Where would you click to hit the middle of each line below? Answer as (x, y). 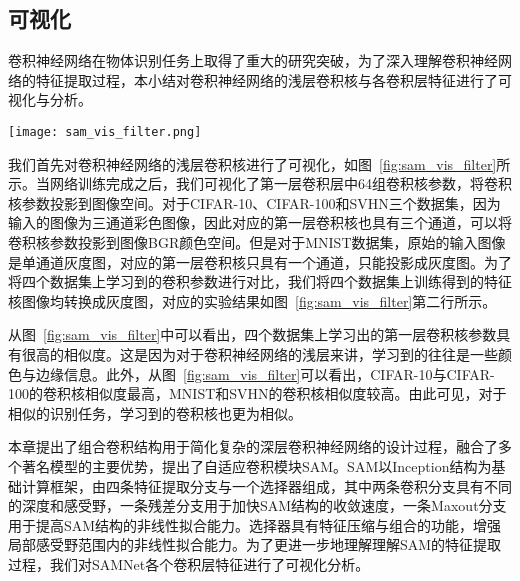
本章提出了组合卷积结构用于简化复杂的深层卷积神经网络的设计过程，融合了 (253, 446)
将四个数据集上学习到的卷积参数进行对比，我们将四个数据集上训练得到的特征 (260, 281)
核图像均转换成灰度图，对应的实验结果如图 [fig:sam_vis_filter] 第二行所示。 (252, 300)
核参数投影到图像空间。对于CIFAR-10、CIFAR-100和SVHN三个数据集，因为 (254, 202)
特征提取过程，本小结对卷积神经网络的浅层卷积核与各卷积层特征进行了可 (273, 79)
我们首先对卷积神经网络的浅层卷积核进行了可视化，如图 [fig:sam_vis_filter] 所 (259, 163)
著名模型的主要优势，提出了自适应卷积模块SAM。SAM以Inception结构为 (256, 465)
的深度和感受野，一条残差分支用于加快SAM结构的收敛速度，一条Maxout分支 (257, 505)
